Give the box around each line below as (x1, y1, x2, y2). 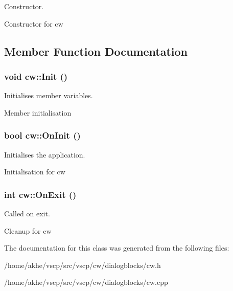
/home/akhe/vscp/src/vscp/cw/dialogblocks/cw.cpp (4, 277, 168, 287)
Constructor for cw (4, 18, 63, 29)
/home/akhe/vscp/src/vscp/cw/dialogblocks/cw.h (4, 259, 161, 270)
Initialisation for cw (4, 166, 65, 177)
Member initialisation (4, 107, 72, 118)
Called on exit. (4, 208, 50, 218)
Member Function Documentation (4, 43, 188, 59)
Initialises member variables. (4, 90, 93, 101)
